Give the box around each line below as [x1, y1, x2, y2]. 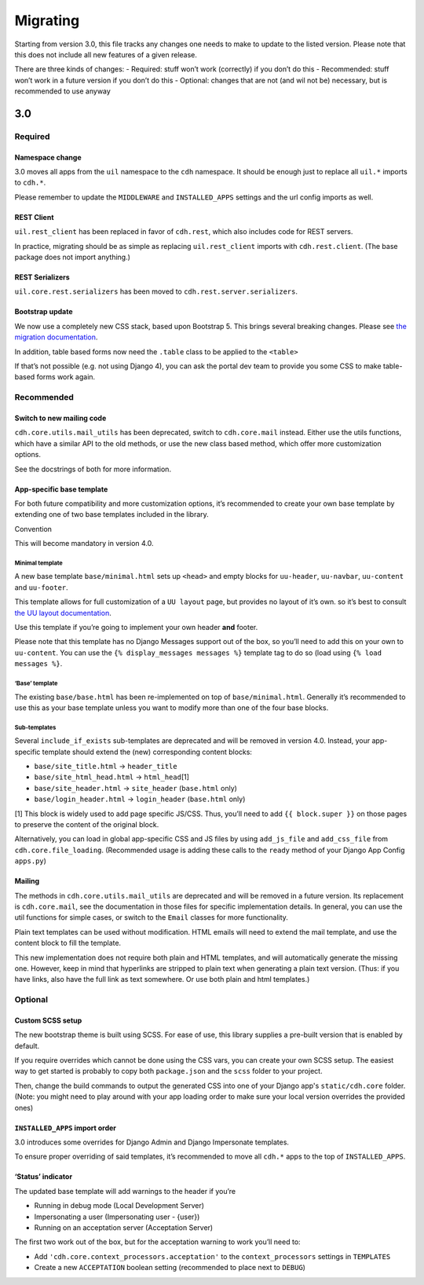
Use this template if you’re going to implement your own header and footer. [14, 623, 258, 632]
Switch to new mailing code [14, 413, 107, 423]
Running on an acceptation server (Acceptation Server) [34, 1222, 214, 1232]
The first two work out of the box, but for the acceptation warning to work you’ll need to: [14, 1237, 302, 1247]
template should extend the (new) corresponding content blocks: [42, 747, 253, 756]
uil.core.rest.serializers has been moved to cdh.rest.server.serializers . [14, 287, 298, 296]
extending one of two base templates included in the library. [14, 510, 210, 519]
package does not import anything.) [14, 252, 131, 262]
